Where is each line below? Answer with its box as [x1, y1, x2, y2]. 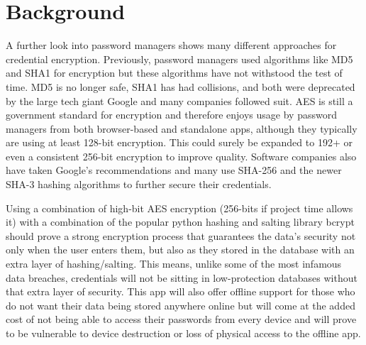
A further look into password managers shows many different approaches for [6, 38, 337, 53]
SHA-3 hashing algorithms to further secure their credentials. [6, 177, 272, 192]
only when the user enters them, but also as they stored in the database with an [6, 242, 355, 257]
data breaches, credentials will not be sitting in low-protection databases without [6, 270, 357, 285]
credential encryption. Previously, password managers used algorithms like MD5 [6, 51, 353, 66]
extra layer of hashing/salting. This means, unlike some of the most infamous [6, 256, 342, 271]
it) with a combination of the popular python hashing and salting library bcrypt [6, 214, 355, 229]
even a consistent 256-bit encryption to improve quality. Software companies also [6, 148, 357, 163]
